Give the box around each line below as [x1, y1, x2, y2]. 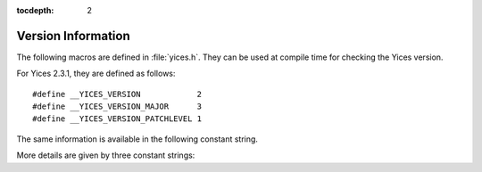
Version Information [16, 28, 130, 44]
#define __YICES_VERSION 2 [32, 89, 203, 99]
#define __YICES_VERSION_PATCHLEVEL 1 [32, 114, 203, 124]
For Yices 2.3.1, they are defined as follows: [16, 68, 176, 79]
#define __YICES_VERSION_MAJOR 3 [32, 102, 203, 111]
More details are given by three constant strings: [16, 150, 195, 160]
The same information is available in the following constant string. [16, 134, 259, 144]
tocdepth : [16, 5, 54, 15]
